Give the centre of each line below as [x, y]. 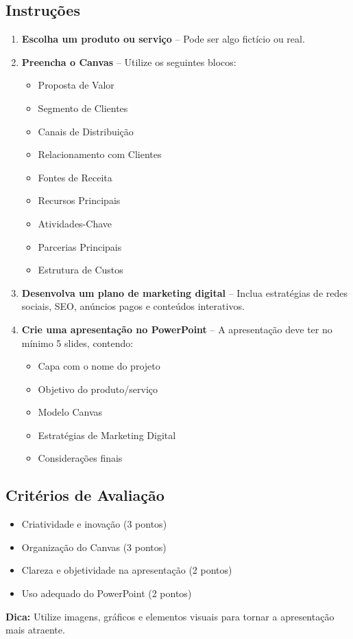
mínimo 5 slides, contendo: [77, 343]
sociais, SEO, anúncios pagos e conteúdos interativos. [133, 306]
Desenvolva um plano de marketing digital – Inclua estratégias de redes [184, 292]
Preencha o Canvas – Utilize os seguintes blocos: [129, 61]
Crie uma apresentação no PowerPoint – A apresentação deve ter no [177, 329]
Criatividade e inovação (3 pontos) [94, 524]
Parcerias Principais [80, 246]
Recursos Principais [79, 200]
